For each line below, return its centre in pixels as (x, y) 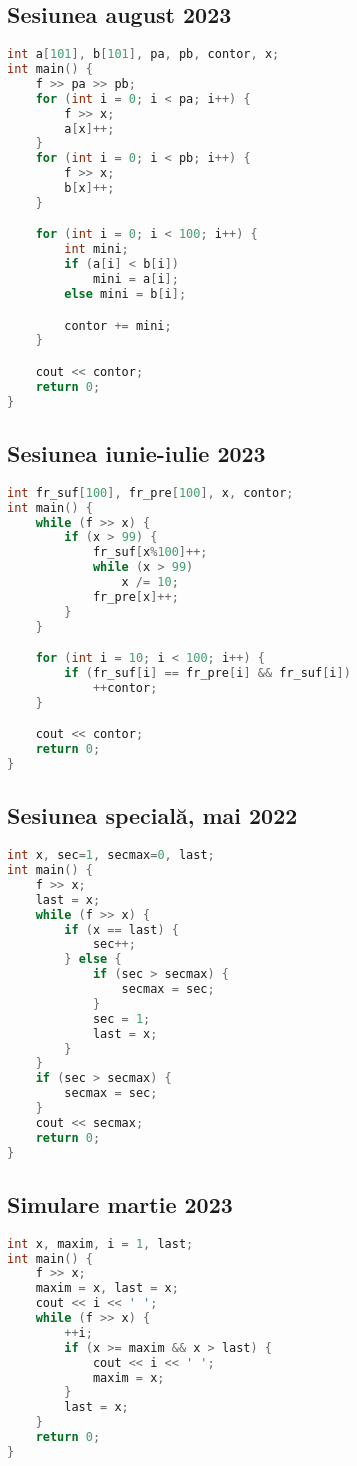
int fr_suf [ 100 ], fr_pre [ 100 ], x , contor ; (150, 492)
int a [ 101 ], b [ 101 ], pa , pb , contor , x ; (143, 54)
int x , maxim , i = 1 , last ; (100, 1243)
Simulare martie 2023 (120, 1203)
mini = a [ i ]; (135, 279)
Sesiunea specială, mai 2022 (152, 815)
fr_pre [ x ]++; (135, 596)
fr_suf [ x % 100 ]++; (150, 552)
